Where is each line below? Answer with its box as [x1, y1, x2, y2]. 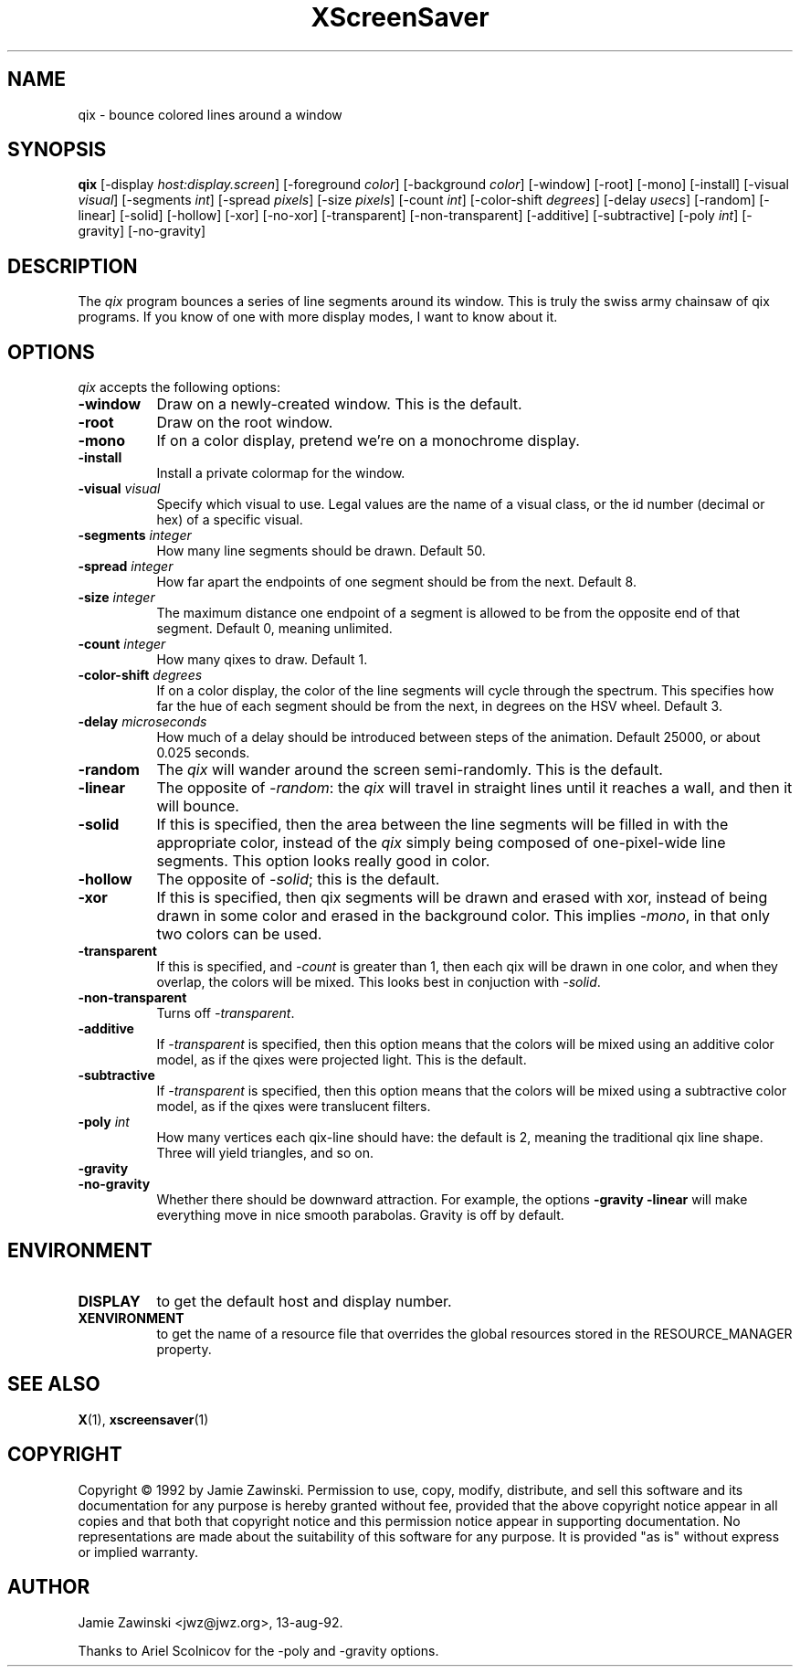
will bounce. [156, 797, 239, 816]
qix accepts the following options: [78, 379, 281, 396]
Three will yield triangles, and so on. [156, 1145, 374, 1161]
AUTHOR [7, 1575, 90, 1599]
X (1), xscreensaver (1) [78, 1411, 209, 1427]
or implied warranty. [78, 1543, 199, 1560]
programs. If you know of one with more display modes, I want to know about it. [78, 309, 558, 325]
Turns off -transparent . [156, 1005, 295, 1022]
